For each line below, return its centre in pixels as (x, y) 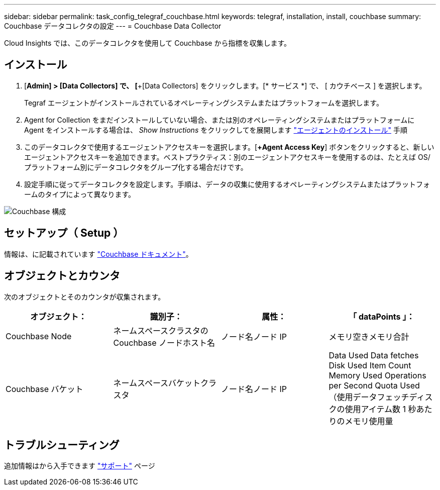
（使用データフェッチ (369, 397)
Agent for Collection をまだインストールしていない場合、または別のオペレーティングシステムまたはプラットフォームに (219, 120)
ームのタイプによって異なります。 (80, 194)
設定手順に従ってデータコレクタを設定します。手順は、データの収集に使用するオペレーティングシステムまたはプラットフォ (227, 184)
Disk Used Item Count (370, 365)
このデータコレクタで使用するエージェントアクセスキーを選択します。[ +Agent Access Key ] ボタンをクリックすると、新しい (229, 147)
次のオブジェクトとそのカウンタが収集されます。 (85, 297)
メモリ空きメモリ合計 (369, 336)
